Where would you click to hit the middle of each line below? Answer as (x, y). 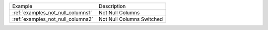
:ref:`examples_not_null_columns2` (53, 19)
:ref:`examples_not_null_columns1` (52, 13)
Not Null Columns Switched (131, 19)
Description (112, 6)
